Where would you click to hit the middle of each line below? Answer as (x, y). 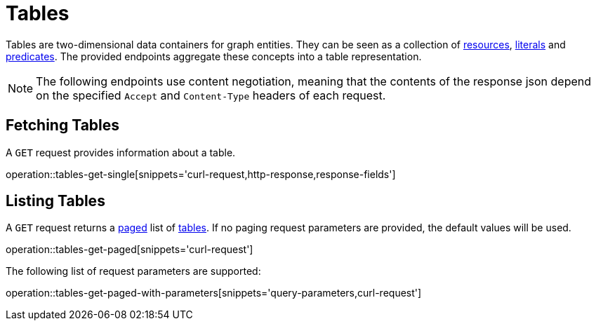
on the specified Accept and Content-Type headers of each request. (211, 95)
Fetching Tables (63, 125)
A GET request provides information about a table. (121, 152)
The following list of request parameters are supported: (133, 271)
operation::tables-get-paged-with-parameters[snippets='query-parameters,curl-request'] (214, 293)
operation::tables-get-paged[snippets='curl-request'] (130, 250)
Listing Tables (55, 201)
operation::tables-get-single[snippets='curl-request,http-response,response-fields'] (201, 174)
